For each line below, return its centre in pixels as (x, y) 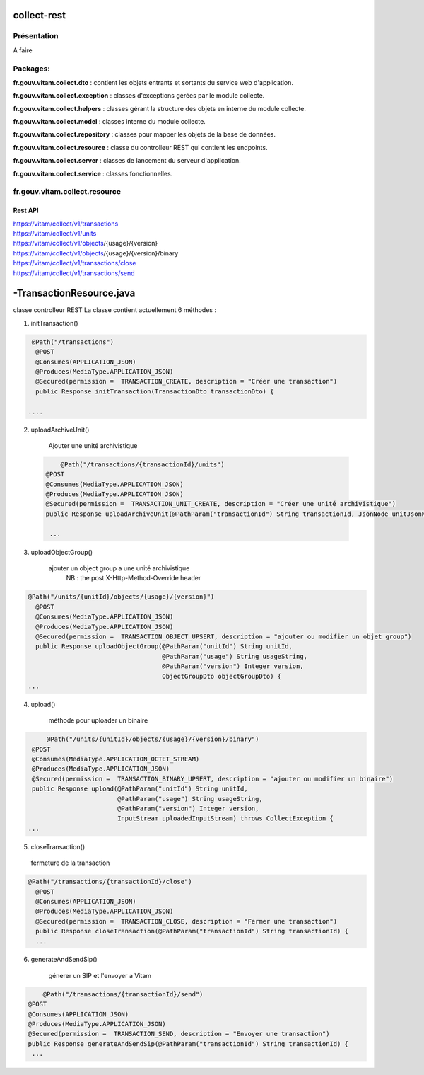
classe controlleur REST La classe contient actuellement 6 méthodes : (115, 310)
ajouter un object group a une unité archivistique (119, 568)
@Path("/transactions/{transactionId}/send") (123, 994)
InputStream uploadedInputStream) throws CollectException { (225, 818)
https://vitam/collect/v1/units (55, 233)
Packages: (32, 69)
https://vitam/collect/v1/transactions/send (74, 273)
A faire (23, 50)
